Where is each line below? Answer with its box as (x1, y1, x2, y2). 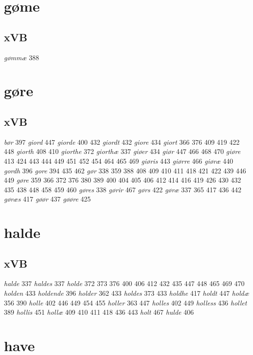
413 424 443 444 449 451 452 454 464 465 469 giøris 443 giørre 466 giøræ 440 (4, 155, 233, 166)
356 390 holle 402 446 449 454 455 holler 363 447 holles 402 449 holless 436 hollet (4, 297, 247, 307)
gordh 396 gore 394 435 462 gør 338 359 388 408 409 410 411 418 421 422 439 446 (4, 165, 246, 175)
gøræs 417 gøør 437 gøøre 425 (4, 194, 91, 204)
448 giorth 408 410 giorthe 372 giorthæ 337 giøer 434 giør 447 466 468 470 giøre (4, 146, 241, 156)
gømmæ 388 (4, 52, 39, 62)
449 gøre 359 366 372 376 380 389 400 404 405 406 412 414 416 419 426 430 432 (4, 175, 241, 185)
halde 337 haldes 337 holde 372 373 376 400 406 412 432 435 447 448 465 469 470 (4, 278, 245, 288)
